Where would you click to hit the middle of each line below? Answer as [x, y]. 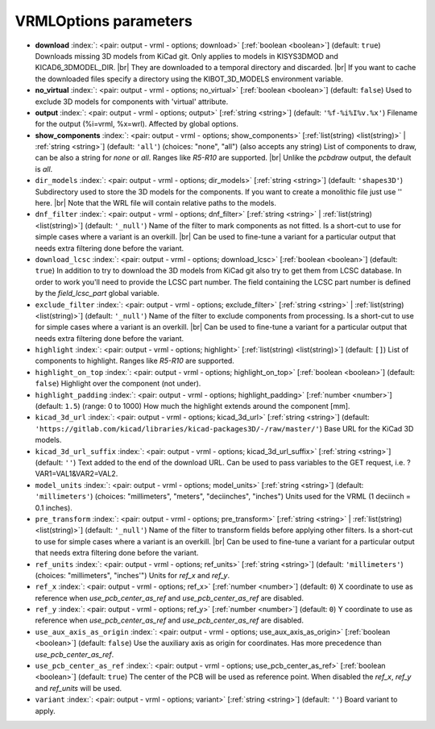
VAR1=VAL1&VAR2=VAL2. [77, 474]
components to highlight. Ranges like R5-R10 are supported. [135, 361]
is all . [44, 169]
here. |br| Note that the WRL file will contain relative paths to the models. [156, 203]
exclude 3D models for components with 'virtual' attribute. [132, 102]
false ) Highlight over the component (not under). [118, 384]
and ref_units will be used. [79, 688]
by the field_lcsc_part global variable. [97, 294]
